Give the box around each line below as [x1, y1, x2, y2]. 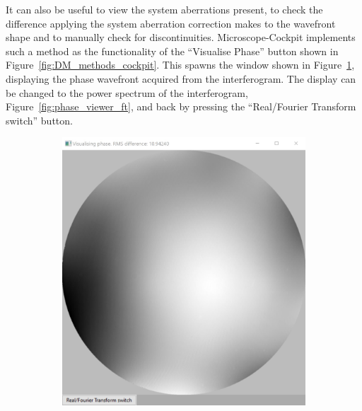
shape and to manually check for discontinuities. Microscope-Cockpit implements [6, 30, 356, 45]
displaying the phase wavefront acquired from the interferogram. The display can [6, 71, 356, 86]
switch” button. [6, 112, 73, 127]
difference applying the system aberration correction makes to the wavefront [6, 16, 336, 30]
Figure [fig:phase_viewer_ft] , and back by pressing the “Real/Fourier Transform [6, 99, 356, 114]
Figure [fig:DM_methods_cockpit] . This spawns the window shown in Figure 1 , [6, 57, 355, 72]
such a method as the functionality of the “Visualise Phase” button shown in [6, 43, 339, 58]
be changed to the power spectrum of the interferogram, [6, 85, 248, 100]
